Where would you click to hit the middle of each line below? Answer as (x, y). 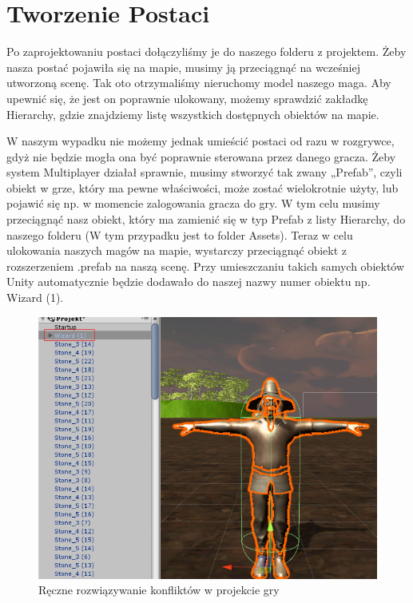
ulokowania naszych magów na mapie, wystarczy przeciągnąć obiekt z (177, 250)
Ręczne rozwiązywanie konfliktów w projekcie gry (159, 590)
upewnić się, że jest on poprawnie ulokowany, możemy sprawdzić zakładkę (187, 98)
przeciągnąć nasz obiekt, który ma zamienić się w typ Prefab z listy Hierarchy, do (206, 219)
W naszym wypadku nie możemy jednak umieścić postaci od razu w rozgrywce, (201, 141)
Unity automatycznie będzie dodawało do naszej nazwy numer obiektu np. (189, 282)
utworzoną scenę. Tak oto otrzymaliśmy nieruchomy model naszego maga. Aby (199, 83)
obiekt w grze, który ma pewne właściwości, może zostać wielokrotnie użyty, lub (203, 187)
